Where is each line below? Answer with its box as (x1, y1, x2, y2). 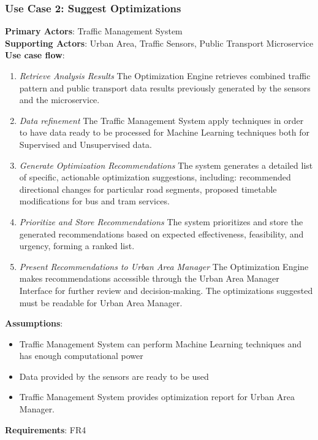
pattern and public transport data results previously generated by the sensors (19, 81, 311, 94)
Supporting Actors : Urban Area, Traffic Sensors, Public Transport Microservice (5, 36, 314, 49)
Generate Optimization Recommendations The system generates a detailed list (19, 158, 313, 171)
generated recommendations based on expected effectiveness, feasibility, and (19, 227, 304, 240)
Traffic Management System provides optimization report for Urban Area (19, 390, 295, 403)
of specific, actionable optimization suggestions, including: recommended (19, 171, 291, 183)
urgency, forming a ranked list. (19, 239, 135, 252)
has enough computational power (19, 349, 143, 362)
